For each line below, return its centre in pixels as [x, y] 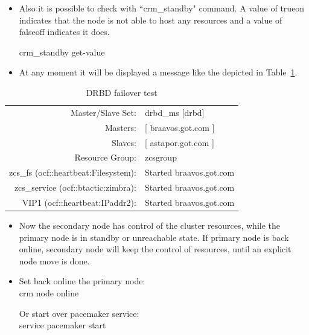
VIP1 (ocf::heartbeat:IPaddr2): [79, 202]
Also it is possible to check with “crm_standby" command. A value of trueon [162, 8]
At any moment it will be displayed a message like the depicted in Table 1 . [158, 72]
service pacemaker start [62, 325]
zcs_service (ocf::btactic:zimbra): [75, 187]
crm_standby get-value [62, 52]
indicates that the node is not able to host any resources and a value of [151, 20]
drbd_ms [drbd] [174, 112]
